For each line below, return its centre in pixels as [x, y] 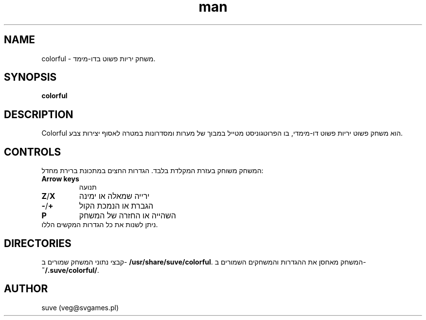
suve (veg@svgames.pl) [80, 307]
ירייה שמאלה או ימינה [114, 196]
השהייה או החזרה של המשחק [127, 216]
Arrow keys [60, 179]
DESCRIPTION [39, 114]
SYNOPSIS [30, 77]
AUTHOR [26, 289]
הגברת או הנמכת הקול [116, 206]
